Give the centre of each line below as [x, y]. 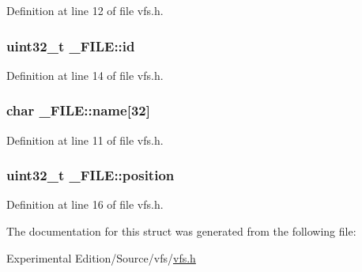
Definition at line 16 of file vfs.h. [85, 204]
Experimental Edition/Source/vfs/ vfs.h [101, 257]
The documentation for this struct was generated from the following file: [181, 231]
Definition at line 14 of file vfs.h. [85, 75]
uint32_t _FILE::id [71, 45]
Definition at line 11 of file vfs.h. [85, 140]
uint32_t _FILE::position [90, 175]
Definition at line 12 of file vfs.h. [85, 10]
